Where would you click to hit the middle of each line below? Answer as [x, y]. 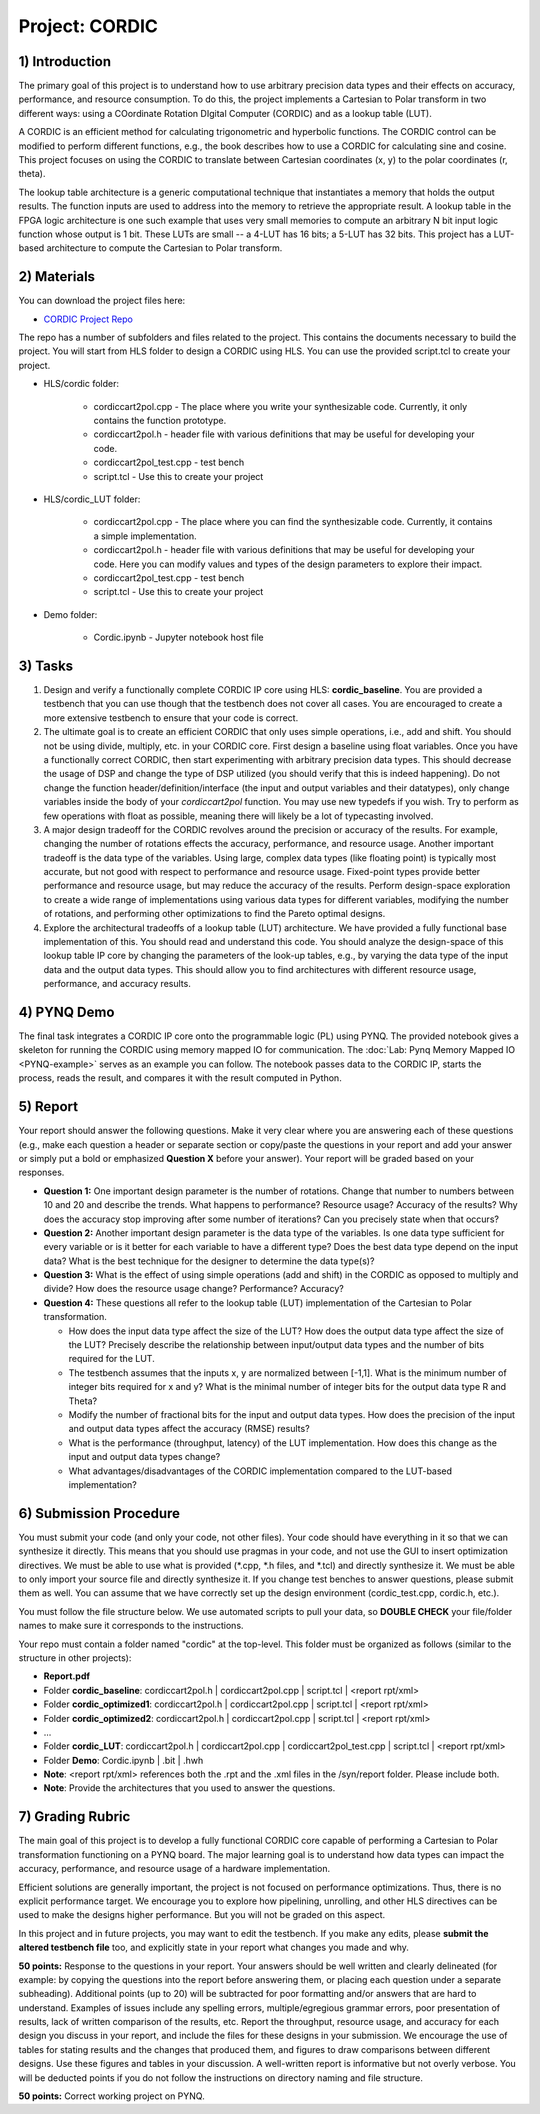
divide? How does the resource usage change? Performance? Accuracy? [193, 1289]
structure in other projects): [75, 1657]
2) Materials [56, 276]
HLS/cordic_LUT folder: [92, 499]
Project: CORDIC [88, 26]
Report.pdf [66, 1676]
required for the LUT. [111, 1359]
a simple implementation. [145, 536]
